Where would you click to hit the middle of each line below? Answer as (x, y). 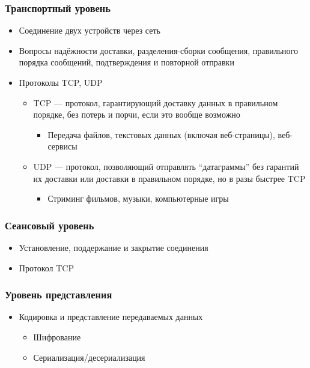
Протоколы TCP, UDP (61, 82)
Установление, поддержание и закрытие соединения (114, 247)
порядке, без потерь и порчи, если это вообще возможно (137, 114)
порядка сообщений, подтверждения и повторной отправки (126, 62)
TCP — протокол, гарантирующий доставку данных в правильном (156, 102)
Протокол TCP (46, 267)
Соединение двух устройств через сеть (90, 30)
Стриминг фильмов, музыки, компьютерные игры (138, 198)
